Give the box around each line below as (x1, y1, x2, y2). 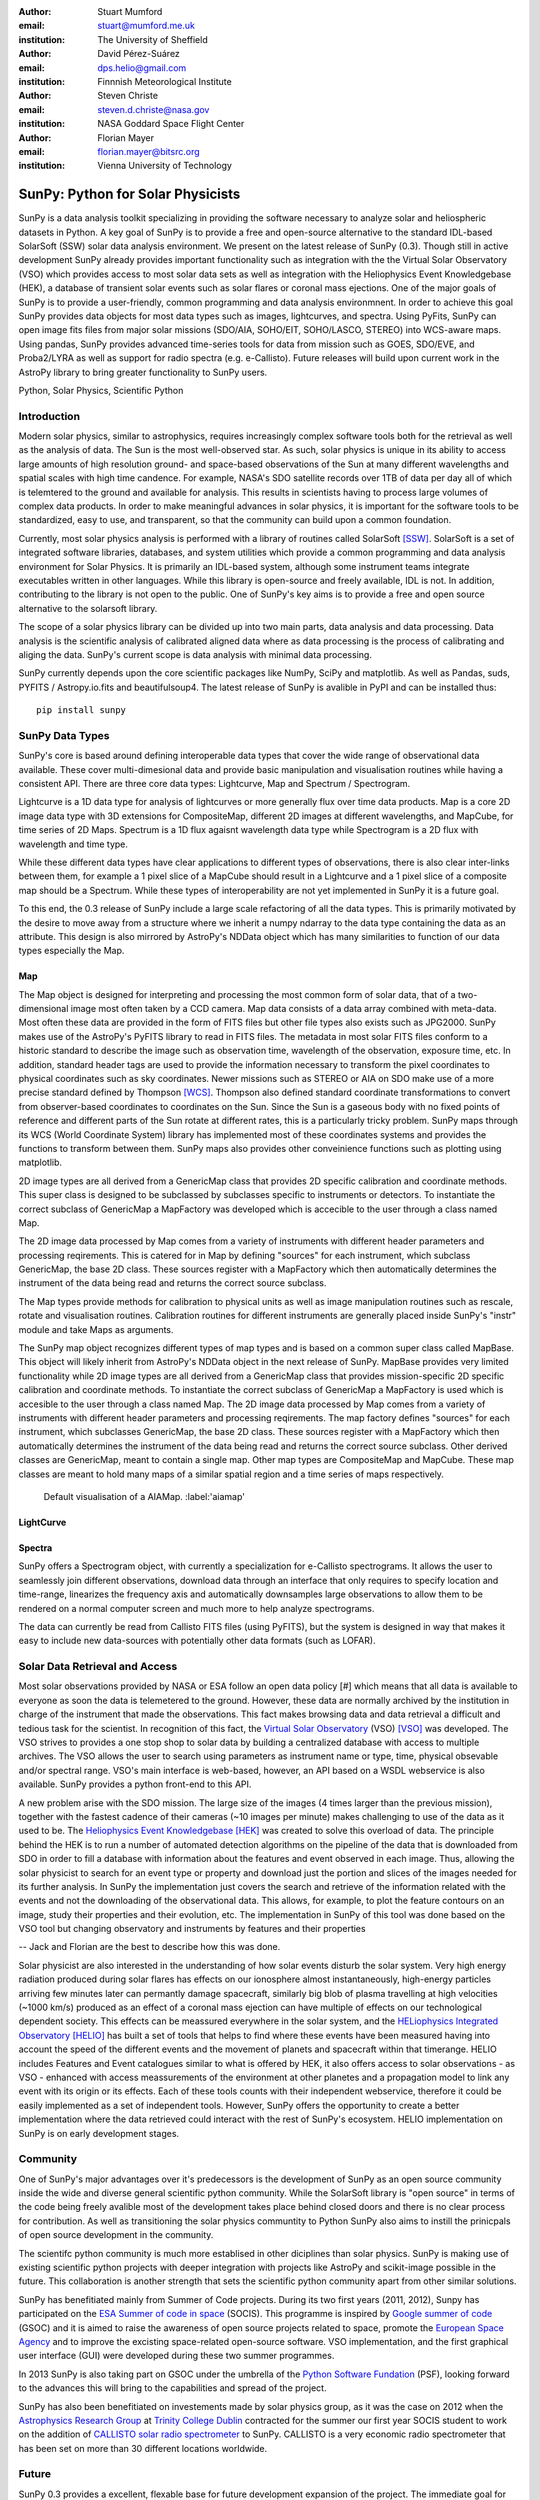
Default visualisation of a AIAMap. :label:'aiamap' (43, 1490, 245, 1502)
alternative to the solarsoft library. (18, 602, 158, 614)
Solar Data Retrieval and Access (18, 1660, 178, 1674)
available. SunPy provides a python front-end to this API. (18, 1778, 252, 1790)
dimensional (18, 1003, 69, 1015)
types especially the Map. (18, 945, 125, 957)
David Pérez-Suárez (97, 48, 180, 60)
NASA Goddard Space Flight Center (97, 118, 245, 130)
